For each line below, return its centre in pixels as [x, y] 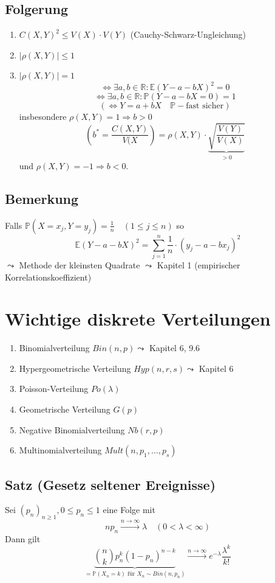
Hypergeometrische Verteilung [75, 368]
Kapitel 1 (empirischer [199, 264]
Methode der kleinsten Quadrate [80, 264]
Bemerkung [42, 199]
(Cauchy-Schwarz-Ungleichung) [188, 34]
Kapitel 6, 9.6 [175, 348]
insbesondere [43, 117]
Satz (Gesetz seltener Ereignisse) [110, 484]
